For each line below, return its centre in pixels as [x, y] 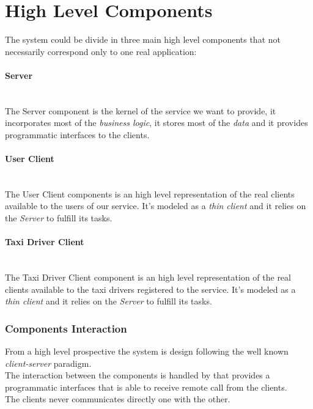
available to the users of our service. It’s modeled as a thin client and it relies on [156, 206]
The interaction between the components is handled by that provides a [138, 375]
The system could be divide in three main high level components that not [143, 39]
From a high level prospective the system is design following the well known [147, 351]
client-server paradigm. [48, 363]
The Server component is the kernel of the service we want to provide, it [141, 110]
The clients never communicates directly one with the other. [118, 399]
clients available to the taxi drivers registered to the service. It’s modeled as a [150, 289]
